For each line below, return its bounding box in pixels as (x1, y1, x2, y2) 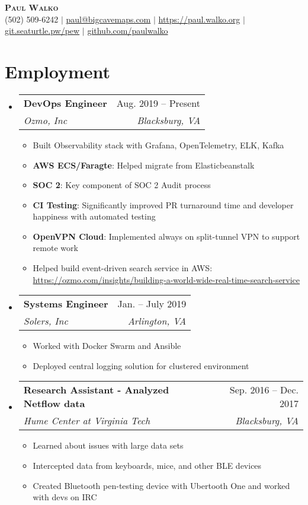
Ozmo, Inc (23, 113, 68, 127)
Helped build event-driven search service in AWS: (33, 262, 213, 274)
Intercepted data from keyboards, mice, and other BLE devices (33, 459, 262, 472)
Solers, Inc (23, 314, 68, 328)
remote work (33, 242, 78, 254)
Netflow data (23, 396, 85, 411)
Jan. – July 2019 (117, 297, 187, 311)
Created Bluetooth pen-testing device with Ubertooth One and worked (33, 479, 290, 491)
